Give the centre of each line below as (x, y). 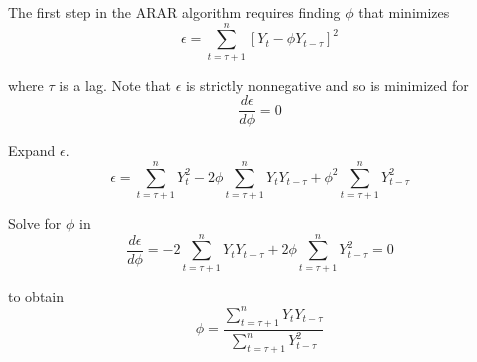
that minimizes (404, 12)
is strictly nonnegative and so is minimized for (327, 84)
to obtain (36, 295)
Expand (32, 150)
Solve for (35, 223)
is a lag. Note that (115, 84)
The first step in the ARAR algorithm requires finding (174, 12)
